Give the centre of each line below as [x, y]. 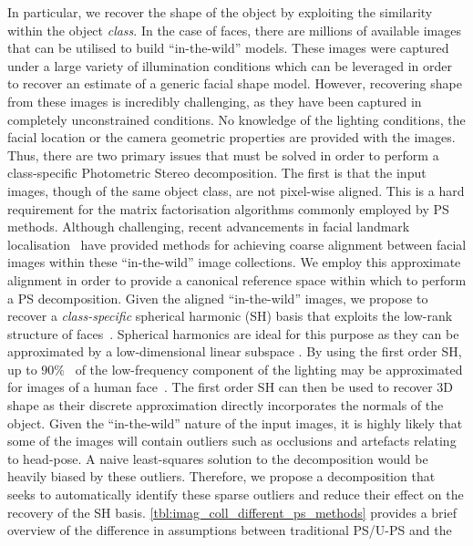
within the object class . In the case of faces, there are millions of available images [234, 30]
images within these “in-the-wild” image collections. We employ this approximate [234, 262]
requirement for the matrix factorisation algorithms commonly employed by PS [228, 208]
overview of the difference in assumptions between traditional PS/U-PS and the [230, 530]
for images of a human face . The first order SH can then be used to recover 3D [231, 387]
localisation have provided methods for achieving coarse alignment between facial [237, 244]
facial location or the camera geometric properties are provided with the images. [231, 137]
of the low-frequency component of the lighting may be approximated [269, 369]
